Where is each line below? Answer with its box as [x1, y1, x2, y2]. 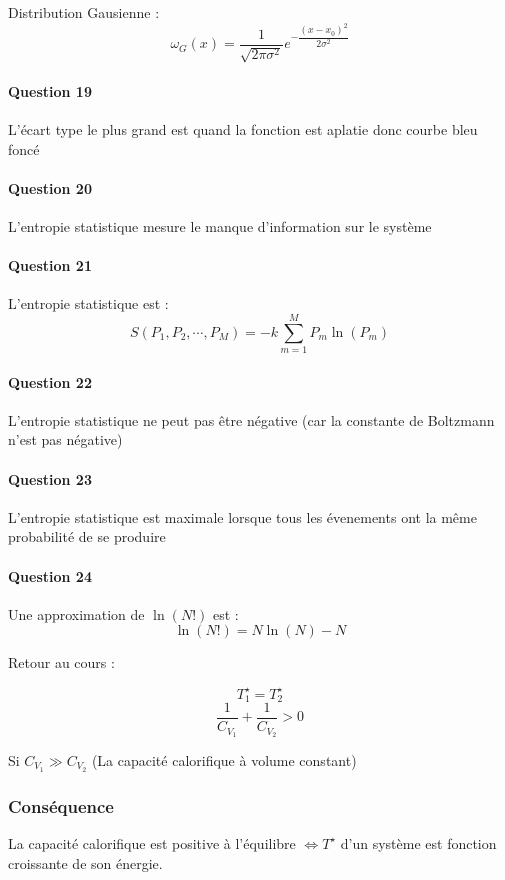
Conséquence [8, 793, 114, 818]
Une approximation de [8, 603, 145, 624]
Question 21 [8, 255, 92, 276]
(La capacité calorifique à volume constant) [91, 749, 357, 770]
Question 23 [8, 468, 92, 489]
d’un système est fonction [340, 832, 497, 853]
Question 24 [8, 565, 92, 586]
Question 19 [8, 80, 92, 101]
